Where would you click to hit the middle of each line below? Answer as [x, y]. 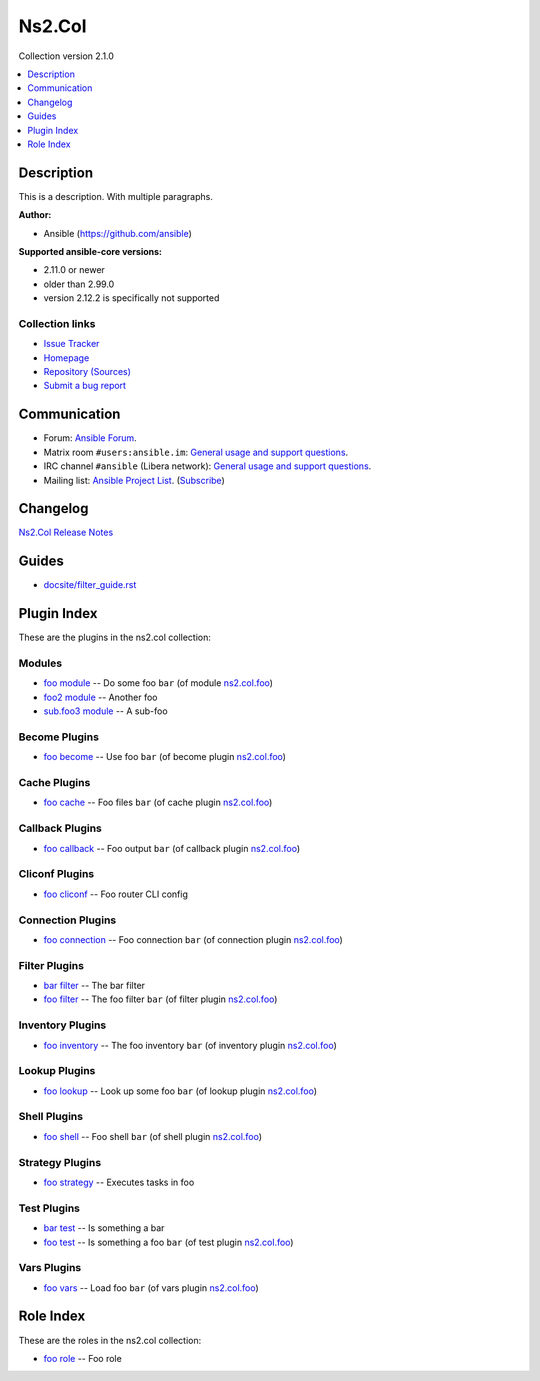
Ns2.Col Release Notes [66, 532]
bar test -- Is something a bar [104, 1228]
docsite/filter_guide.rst [90, 585]
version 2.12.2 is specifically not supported [131, 298]
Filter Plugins [51, 965]
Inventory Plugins [62, 1025]
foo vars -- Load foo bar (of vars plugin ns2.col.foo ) [151, 1287]
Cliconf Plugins [56, 874]
